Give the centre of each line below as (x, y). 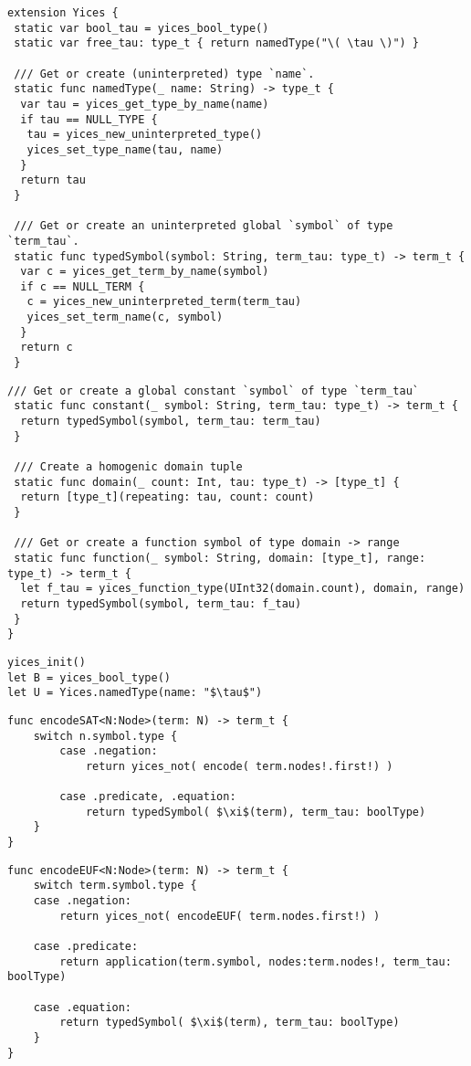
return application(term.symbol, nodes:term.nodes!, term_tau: (256, 961)
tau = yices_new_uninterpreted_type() (145, 135)
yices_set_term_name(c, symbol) (125, 317)
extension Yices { (63, 13)
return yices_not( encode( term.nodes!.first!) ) (239, 766)
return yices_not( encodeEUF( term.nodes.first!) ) (220, 916)
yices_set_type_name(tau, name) (125, 149)
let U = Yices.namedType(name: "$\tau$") (135, 693)
